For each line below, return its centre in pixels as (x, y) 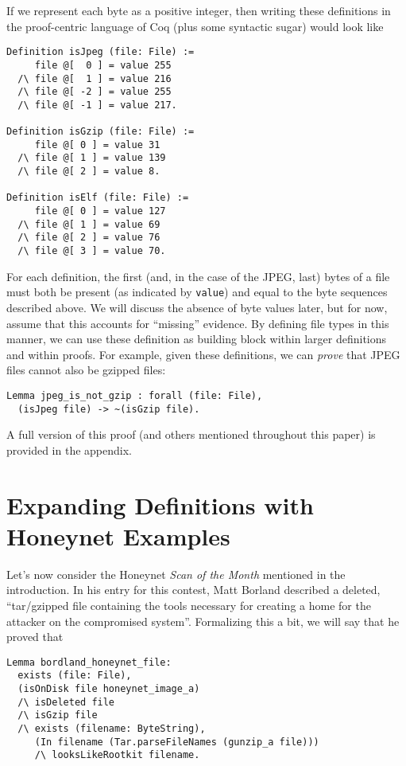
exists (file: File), (75, 676)
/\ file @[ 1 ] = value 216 (95, 78)
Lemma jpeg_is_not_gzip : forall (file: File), (135, 395)
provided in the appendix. (69, 449)
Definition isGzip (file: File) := (101, 132)
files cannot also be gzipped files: (86, 370)
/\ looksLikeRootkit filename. (117, 755)
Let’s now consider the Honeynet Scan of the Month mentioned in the (176, 574)
